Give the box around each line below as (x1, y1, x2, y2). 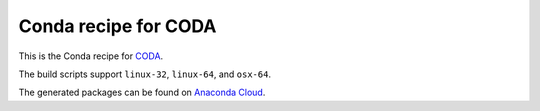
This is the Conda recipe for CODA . (18, 50, 164, 62)
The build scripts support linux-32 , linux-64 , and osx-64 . (18, 68, 272, 80)
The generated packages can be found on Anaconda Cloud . (18, 86, 266, 99)
